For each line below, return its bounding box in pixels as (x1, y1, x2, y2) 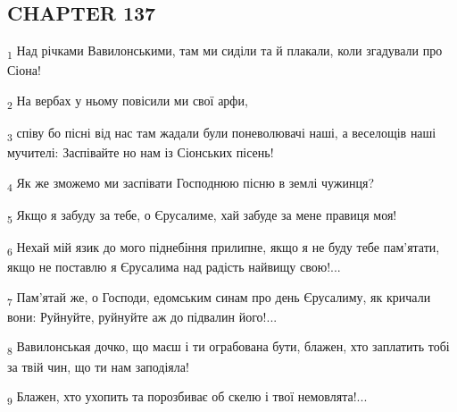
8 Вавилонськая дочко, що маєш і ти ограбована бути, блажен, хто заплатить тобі (7, 337, 450, 358)
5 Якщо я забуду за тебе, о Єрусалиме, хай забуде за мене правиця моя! (7, 205, 397, 226)
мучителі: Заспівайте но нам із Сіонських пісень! (7, 143, 274, 162)
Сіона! (7, 61, 41, 80)
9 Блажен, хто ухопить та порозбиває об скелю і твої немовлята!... (7, 387, 368, 408)
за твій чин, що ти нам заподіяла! (7, 357, 189, 375)
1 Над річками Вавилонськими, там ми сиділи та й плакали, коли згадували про (7, 41, 443, 62)
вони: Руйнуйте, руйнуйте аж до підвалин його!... (7, 307, 278, 325)
